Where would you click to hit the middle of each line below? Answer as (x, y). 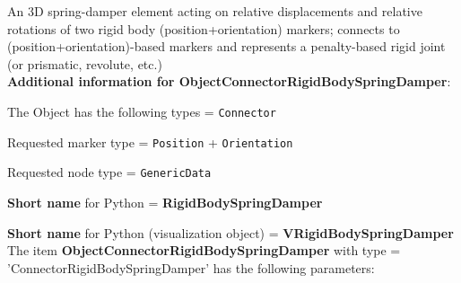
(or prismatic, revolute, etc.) (85, 63)
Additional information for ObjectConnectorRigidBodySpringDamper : (229, 81)
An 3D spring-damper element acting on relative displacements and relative (215, 11)
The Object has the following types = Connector (142, 111)
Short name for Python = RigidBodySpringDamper (165, 202)
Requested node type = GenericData (109, 172)
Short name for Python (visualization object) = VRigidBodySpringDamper (230, 232)
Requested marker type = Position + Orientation (150, 141)
